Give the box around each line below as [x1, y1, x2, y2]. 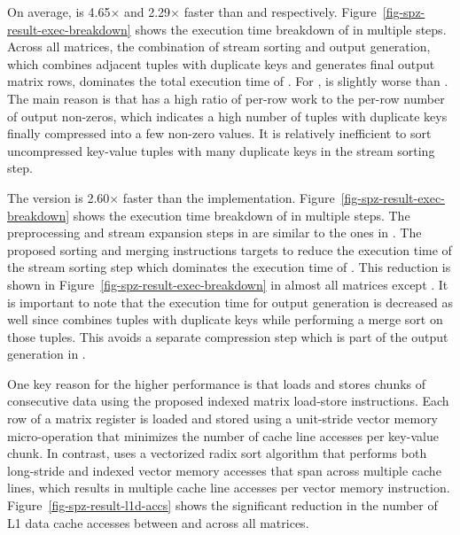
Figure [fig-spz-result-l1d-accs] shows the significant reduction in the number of [7, 496, 438, 515]
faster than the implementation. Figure [122, 188, 335, 206]
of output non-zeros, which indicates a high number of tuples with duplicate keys [7, 106, 448, 125]
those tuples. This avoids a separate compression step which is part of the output [7, 327, 448, 345]
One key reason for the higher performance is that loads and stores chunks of [7, 374, 426, 392]
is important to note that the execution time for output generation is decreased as [7, 292, 453, 311]
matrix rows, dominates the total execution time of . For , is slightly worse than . [7, 72, 448, 90]
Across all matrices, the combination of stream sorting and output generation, [7, 37, 431, 56]
